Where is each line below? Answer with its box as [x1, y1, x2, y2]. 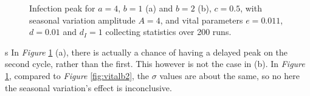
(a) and [145, 2, 173, 14]
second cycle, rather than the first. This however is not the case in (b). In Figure [5, 57, 305, 70]
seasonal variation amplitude [29, 13, 136, 26]
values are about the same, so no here [159, 69, 300, 82]
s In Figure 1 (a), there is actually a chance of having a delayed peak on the [5, 45, 288, 58]
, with [240, 2, 262, 14]
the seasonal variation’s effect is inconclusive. [5, 81, 172, 94]
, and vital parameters [160, 13, 243, 26]
